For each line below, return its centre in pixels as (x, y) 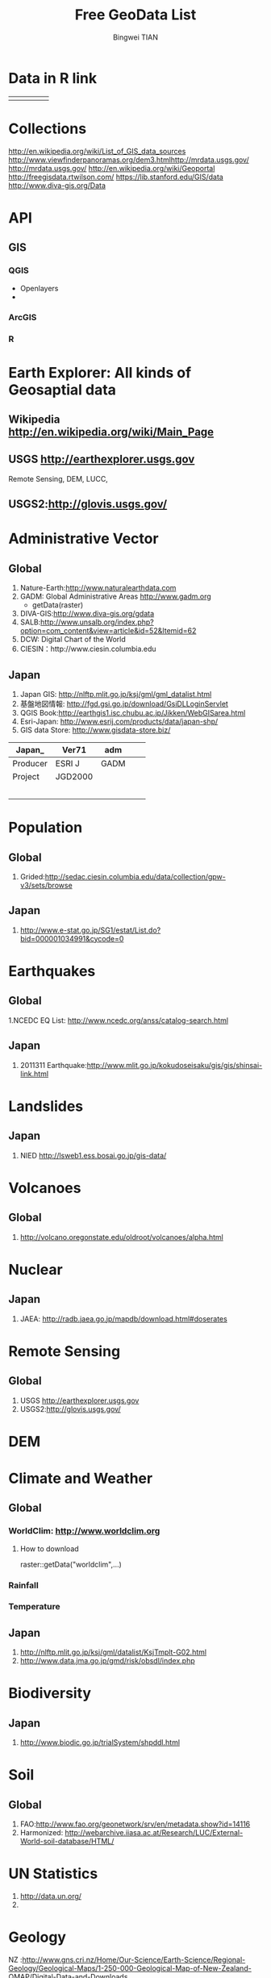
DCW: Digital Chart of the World (73, 640)
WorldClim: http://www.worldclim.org (84, 1531)
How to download (49, 1548)
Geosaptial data (63, 390)
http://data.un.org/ (51, 1897)
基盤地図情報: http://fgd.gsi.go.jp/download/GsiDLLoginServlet (124, 703)
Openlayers (39, 288)
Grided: (33, 876)
